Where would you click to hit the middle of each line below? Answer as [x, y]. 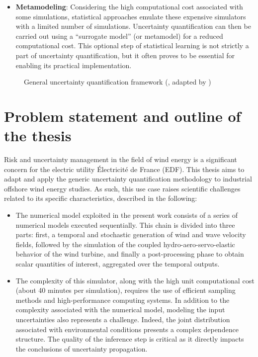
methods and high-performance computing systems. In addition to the [123, 300]
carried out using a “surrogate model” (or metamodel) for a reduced [119, 36]
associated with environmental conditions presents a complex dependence [127, 329]
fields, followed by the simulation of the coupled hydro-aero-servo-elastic [125, 244]
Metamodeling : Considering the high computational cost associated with [129, 6]
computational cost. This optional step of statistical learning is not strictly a [132, 45]
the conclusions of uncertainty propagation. [82, 348]
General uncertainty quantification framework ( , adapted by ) [118, 82]
